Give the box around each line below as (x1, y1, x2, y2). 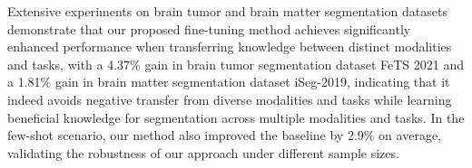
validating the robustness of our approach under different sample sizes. (7, 143, 399, 162)
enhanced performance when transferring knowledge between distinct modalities (7, 37, 452, 56)
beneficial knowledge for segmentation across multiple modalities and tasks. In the (7, 107, 465, 126)
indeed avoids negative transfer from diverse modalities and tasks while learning (7, 89, 452, 108)
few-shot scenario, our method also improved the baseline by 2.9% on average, (7, 126, 441, 145)
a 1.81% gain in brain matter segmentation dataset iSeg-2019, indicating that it (7, 72, 450, 91)
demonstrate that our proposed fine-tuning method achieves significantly (7, 19, 411, 38)
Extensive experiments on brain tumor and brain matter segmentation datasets (7, 2, 447, 20)
